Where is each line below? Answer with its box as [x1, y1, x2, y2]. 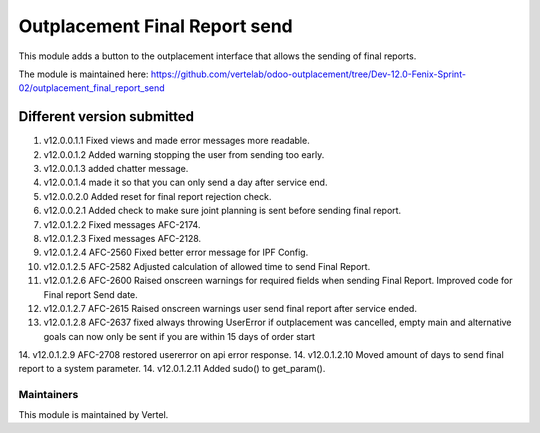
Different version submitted [18, 108, 195, 125]
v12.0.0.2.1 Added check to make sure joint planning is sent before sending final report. [43, 205, 402, 217]
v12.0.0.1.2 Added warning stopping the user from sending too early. [43, 148, 325, 160]
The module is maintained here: [18, 68, 149, 80]
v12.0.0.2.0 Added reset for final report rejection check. [43, 190, 272, 202]
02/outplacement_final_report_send [18, 82, 165, 94]
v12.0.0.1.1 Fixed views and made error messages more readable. [43, 135, 310, 147]
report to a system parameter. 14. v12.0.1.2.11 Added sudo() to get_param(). [18, 363, 326, 375]
